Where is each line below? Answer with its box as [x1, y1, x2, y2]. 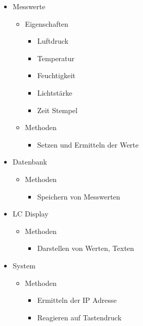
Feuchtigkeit [37, 70, 76, 81]
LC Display [12, 208, 49, 219]
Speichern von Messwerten [37, 191, 120, 202]
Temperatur [37, 52, 75, 63]
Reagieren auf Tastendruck [37, 312, 122, 322]
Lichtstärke [37, 87, 73, 98]
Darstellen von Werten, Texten [37, 243, 134, 253]
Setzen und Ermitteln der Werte [37, 139, 139, 150]
